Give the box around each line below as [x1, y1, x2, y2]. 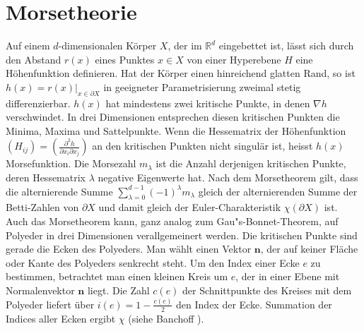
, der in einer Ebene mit [235, 269, 340, 284]
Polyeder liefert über [6, 296, 95, 311]
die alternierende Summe [6, 183, 113, 198]
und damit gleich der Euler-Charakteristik [98, 200, 281, 215]
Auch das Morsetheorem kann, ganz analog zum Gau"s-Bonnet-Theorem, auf [6, 214, 339, 229]
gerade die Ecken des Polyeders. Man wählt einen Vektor [6, 241, 252, 256]
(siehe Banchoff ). [128, 311, 204, 325]
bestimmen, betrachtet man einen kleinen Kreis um [6, 269, 228, 284]
